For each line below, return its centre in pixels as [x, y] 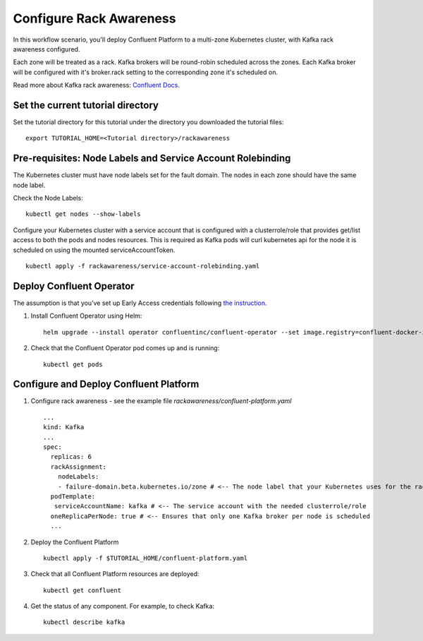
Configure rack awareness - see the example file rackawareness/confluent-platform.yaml [161, 401]
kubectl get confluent [82, 590]
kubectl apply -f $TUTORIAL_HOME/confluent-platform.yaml [146, 558]
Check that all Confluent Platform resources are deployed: [115, 574]
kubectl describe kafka [84, 622]
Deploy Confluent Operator [74, 286]
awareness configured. [47, 49]
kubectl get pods [73, 364]
